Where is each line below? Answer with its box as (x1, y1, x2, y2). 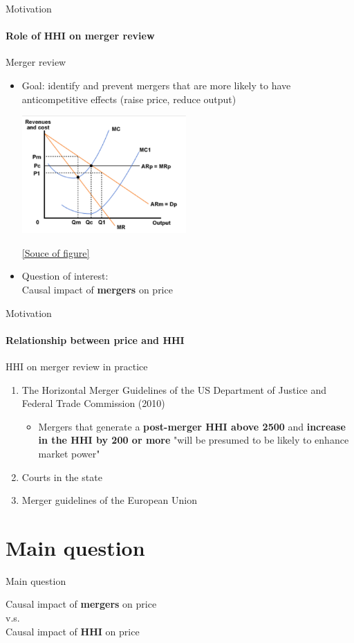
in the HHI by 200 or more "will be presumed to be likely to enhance (38, 433, 349, 447)
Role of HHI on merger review (6, 28, 155, 43)
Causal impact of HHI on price (6, 624, 140, 638)
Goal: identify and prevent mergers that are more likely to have (21, 78, 291, 92)
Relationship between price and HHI (6, 332, 185, 347)
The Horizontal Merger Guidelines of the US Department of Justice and (21, 382, 327, 397)
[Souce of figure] (21, 245, 90, 260)
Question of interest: (21, 269, 109, 283)
